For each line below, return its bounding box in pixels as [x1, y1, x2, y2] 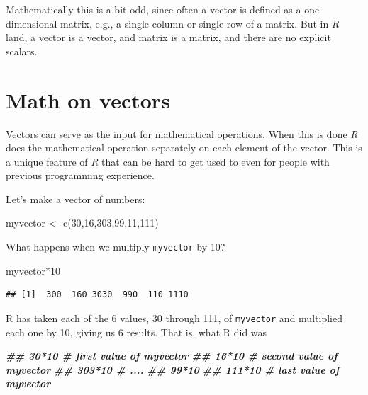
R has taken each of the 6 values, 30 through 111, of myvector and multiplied [6, 310, 342, 325]
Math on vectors [6, 85, 170, 114]
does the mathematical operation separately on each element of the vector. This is [6, 140, 362, 155]
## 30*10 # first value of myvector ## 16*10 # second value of [6, 348, 338, 363]
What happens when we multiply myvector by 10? [6, 239, 225, 254]
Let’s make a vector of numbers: [6, 191, 145, 206]
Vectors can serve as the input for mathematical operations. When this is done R [6, 126, 358, 141]
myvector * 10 [6, 263, 61, 277]
